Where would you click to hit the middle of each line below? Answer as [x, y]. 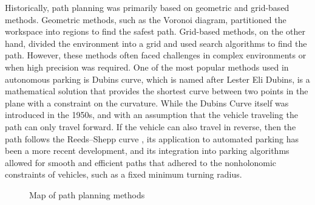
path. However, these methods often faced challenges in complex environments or [156, 55]
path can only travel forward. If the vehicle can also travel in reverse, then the [151, 126]
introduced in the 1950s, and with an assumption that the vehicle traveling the [151, 115]
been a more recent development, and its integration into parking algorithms [147, 151]
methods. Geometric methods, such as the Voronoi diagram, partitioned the [146, 19]
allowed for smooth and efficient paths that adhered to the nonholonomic [141, 162]
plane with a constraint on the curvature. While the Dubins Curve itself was [147, 102]
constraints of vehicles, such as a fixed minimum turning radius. [124, 174]
